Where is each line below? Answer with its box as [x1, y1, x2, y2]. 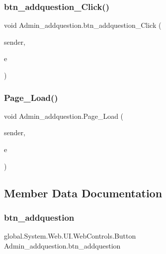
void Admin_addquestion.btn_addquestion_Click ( [4, 20, 162, 30]
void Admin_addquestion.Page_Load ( [4, 110, 124, 121]
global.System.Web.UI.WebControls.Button [4, 231, 136, 241]
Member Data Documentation [4, 185, 163, 200]
